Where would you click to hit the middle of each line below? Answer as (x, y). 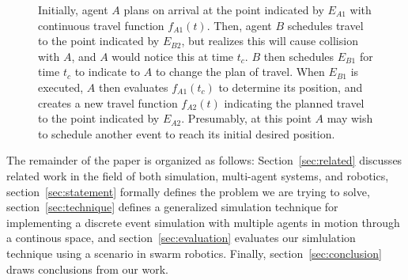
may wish (350, 118)
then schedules (299, 56)
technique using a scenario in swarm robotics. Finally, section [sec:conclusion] (194, 253)
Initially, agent (73, 9)
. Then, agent (239, 25)
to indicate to (108, 72)
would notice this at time (173, 56)
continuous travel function (101, 25)
